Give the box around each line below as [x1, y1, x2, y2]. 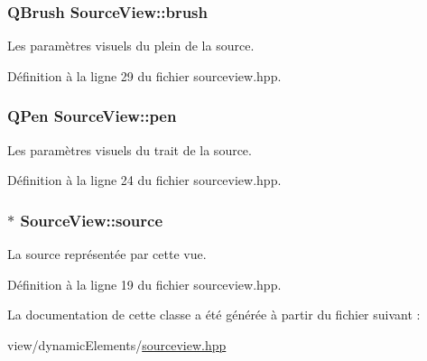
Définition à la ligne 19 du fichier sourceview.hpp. [7, 274, 282, 293]
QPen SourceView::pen [7, 105, 177, 127]
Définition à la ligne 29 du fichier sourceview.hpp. [7, 66, 282, 85]
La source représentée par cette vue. [7, 245, 207, 264]
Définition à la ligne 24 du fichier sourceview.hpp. [7, 171, 282, 190]
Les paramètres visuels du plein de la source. [7, 36, 255, 55]
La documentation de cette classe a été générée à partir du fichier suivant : [7, 305, 421, 324]
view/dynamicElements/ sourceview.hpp [7, 335, 227, 354]
